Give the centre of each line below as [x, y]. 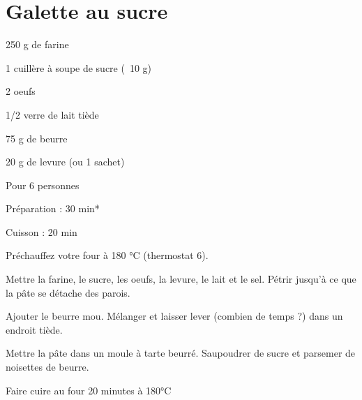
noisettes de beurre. [47, 367]
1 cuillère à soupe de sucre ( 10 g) [79, 67]
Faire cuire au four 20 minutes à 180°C [89, 390]
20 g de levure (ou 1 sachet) [65, 162]
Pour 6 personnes [43, 185]
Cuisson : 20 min [42, 231]
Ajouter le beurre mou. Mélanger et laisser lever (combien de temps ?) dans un [174, 316]
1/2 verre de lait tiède [52, 114]
